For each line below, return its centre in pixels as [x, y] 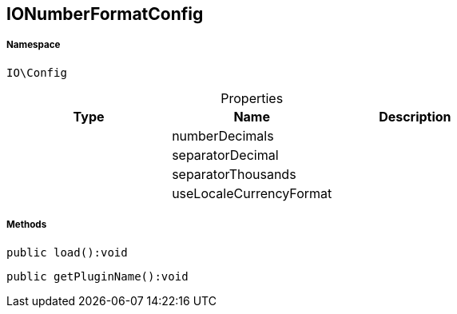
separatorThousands [234, 174]
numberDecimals [223, 135]
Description [415, 116]
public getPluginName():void [97, 276]
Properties [252, 98]
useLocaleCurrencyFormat [252, 193]
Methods [27, 225]
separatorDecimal [225, 155]
